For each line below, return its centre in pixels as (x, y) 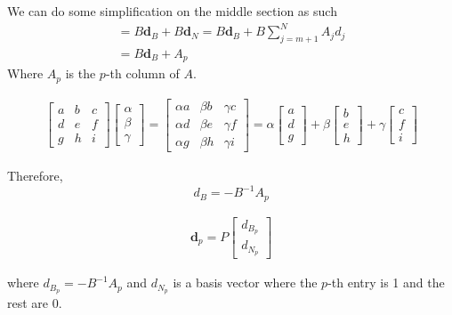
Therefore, (35, 175)
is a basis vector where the (245, 283)
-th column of (142, 73)
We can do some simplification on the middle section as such (172, 11)
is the (81, 73)
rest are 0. (35, 303)
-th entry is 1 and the (386, 283)
